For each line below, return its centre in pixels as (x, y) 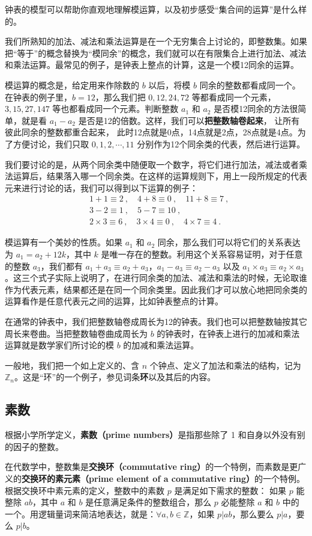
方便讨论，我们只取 (51, 143)
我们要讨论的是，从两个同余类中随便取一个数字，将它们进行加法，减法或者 (152, 164)
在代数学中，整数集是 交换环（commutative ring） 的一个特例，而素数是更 (151, 467)
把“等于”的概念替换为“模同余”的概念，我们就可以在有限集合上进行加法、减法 (156, 53)
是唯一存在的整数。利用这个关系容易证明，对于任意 (202, 254)
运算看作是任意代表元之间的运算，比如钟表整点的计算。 (114, 301)
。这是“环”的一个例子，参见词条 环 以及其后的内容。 (115, 377)
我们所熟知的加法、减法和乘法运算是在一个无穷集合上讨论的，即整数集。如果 (156, 41)
